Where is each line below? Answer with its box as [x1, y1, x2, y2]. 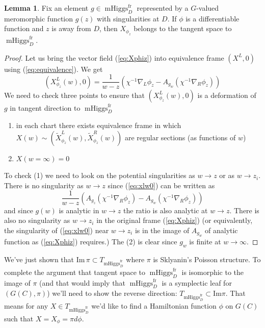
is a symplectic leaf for [162, 277, 232, 288]
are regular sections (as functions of [124, 132, 236, 143]
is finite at [189, 236, 221, 247]
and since [4, 205, 33, 215]
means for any [4, 300, 48, 311]
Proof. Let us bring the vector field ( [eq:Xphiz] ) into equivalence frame [4, 52, 224, 63]
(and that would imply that [39, 277, 125, 288]
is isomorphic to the [181, 266, 244, 277]
